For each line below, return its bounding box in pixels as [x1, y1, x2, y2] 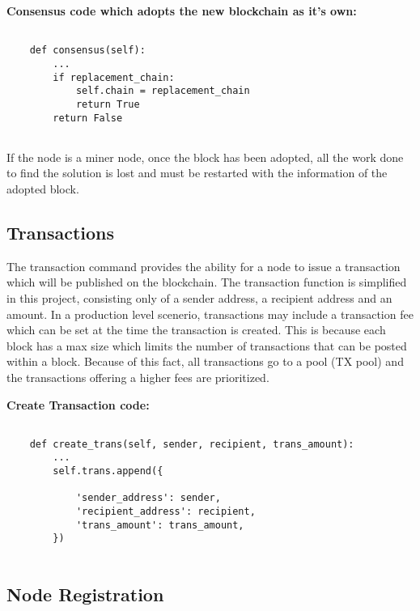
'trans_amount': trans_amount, [75, 519, 244, 531]
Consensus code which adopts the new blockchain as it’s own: [6, 2, 357, 19]
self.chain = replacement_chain [75, 85, 250, 97]
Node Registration [6, 582, 164, 607]
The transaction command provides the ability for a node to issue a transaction [6, 257, 401, 274]
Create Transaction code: [6, 396, 150, 413]
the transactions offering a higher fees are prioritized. [6, 368, 269, 385]
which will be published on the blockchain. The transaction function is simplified [6, 274, 407, 291]
